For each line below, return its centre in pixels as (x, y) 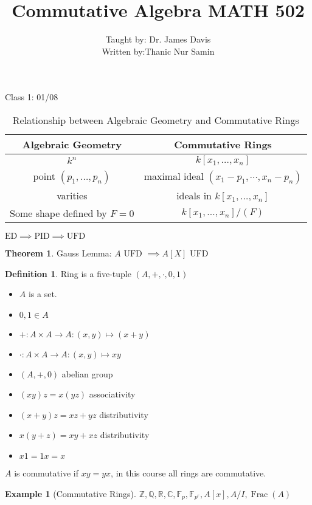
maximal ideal (174, 176)
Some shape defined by (58, 213)
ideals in (194, 195)
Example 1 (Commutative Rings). (71, 493)
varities (72, 195)
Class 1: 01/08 (32, 97)
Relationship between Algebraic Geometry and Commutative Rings (156, 120)
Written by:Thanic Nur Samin (158, 51)
